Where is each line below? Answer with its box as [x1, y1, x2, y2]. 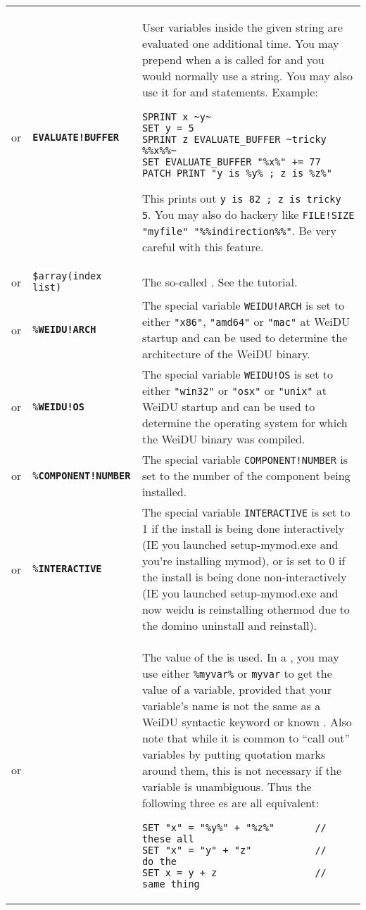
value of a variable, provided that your [141, 681, 332, 697]
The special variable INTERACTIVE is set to [141, 504, 351, 520]
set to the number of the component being [141, 467, 351, 484]
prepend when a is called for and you [141, 51, 324, 68]
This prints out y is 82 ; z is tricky [141, 190, 341, 206]
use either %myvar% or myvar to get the [141, 665, 332, 681]
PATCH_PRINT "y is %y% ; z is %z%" [141, 168, 332, 179]
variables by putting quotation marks [141, 746, 326, 762]
